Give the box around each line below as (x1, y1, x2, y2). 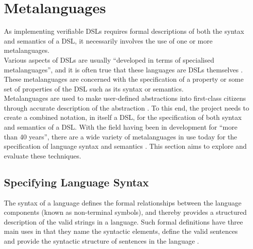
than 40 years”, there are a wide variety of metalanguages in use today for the (4, 131, 237, 141)
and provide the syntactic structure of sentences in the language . (4, 236, 199, 246)
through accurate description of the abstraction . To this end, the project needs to (4, 102, 249, 113)
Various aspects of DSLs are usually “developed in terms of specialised (4, 54, 214, 65)
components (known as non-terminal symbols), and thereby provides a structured (4, 207, 247, 217)
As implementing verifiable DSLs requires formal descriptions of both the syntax (4, 26, 244, 36)
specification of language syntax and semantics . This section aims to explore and (4, 141, 247, 151)
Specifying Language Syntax (4, 174, 149, 189)
